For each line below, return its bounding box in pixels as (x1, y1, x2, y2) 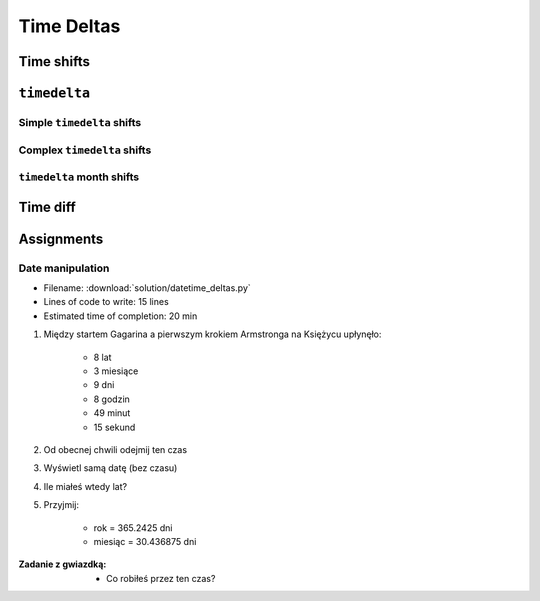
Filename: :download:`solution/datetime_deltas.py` (43, 282, 252, 294)
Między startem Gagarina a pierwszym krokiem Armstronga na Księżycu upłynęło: (43, 328, 382, 340)
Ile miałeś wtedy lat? (43, 480, 128, 492)
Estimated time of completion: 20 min (43, 310, 198, 322)
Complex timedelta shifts (18, 143, 152, 157)
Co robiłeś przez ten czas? (106, 572, 216, 584)
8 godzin (93, 393, 130, 405)
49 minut (93, 407, 131, 419)
